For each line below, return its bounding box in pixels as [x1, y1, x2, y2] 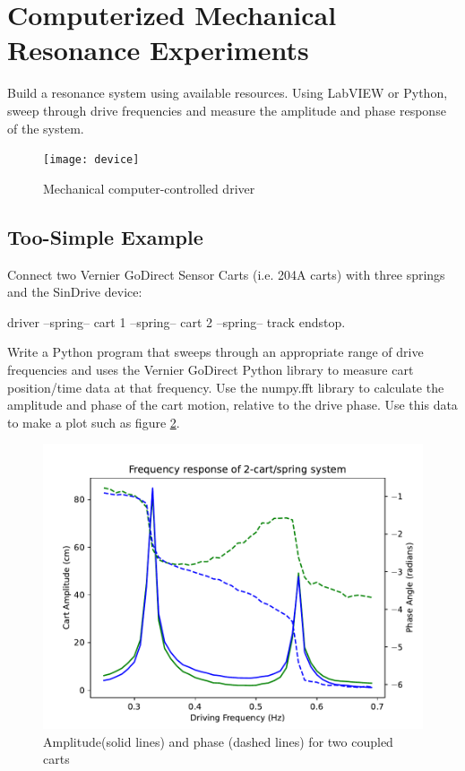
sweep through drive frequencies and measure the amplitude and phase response [7, 100, 446, 119]
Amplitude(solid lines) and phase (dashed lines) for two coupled [43, 732, 393, 750]
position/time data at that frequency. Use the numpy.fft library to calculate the [7, 377, 444, 396]
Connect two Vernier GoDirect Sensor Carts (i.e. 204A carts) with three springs [7, 264, 445, 283]
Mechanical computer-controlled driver [43, 178, 255, 197]
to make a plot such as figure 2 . [7, 412, 180, 431]
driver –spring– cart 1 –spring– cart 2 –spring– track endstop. [7, 312, 346, 331]
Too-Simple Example [7, 222, 203, 250]
